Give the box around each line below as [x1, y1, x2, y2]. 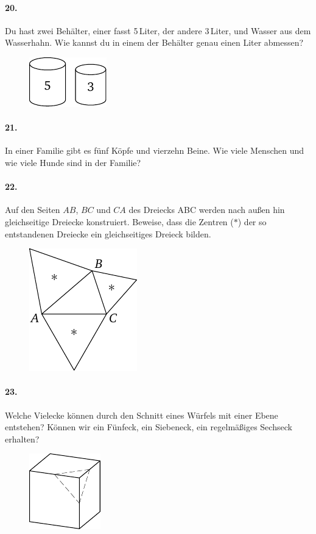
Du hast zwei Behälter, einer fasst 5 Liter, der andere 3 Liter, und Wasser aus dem [5, 24, 311, 37]
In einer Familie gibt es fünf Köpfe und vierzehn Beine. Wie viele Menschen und [5, 144, 304, 157]
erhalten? [5, 432, 40, 445]
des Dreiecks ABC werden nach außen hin [128, 203, 285, 216]
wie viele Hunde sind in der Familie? [5, 156, 141, 168]
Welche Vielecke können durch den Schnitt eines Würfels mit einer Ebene [5, 408, 278, 421]
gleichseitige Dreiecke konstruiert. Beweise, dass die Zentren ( [5, 215, 234, 228]
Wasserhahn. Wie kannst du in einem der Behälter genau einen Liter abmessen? [5, 36, 304, 49]
